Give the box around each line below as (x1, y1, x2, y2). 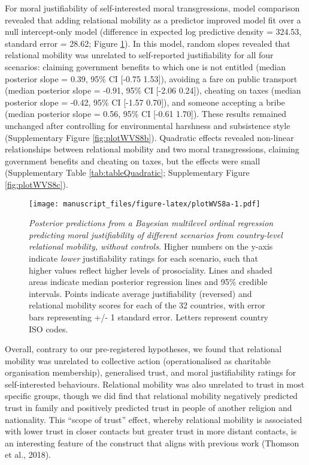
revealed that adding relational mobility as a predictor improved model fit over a (5, 13, 301, 26)
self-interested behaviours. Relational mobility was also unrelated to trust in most (5, 377, 305, 390)
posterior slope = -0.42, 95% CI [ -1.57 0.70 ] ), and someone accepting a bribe (5, 95, 285, 108)
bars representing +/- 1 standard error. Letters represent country (29, 310, 269, 323)
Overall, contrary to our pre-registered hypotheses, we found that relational (5, 343, 282, 355)
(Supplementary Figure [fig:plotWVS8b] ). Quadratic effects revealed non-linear (5, 131, 294, 143)
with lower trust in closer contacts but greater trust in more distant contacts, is (5, 425, 297, 437)
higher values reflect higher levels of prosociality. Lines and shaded (29, 263, 272, 276)
